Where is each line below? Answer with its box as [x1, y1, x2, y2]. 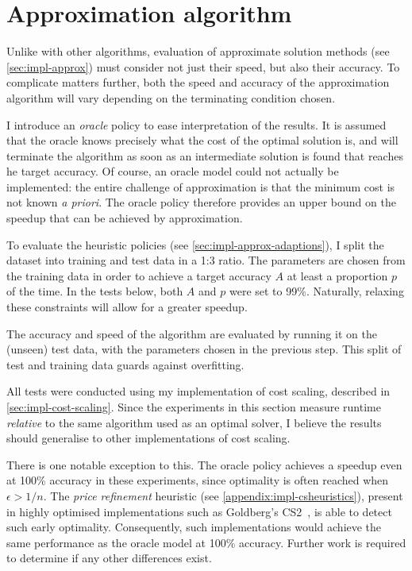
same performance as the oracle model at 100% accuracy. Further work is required [6, 534, 406, 550]
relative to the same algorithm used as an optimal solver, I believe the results [6, 414, 382, 430]
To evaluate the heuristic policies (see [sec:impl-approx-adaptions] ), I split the [6, 236, 384, 253]
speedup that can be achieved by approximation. [6, 210, 243, 226]
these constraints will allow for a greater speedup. [6, 299, 248, 315]
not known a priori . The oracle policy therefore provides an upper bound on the [6, 194, 396, 210]
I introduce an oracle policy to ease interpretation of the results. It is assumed [6, 116, 387, 133]
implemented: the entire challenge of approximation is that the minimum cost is [6, 178, 395, 195]
